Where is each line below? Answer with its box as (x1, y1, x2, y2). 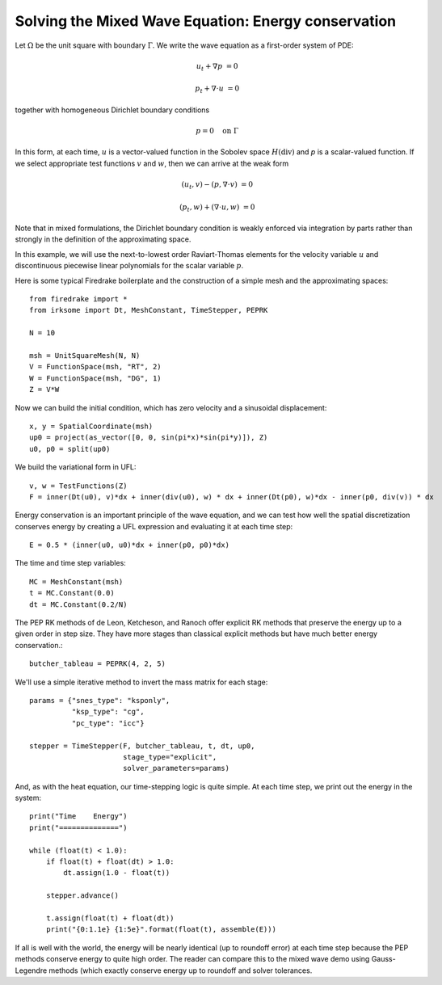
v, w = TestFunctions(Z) (29, 481, 128, 490)
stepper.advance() (45, 891, 120, 900)
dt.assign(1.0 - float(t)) (63, 869, 170, 878)
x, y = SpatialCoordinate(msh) (29, 421, 154, 431)
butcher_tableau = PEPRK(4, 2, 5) (29, 659, 166, 668)
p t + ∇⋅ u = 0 (195, 84, 240, 95)
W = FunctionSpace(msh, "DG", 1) (29, 373, 162, 383)
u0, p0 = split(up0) (29, 444, 111, 453)
